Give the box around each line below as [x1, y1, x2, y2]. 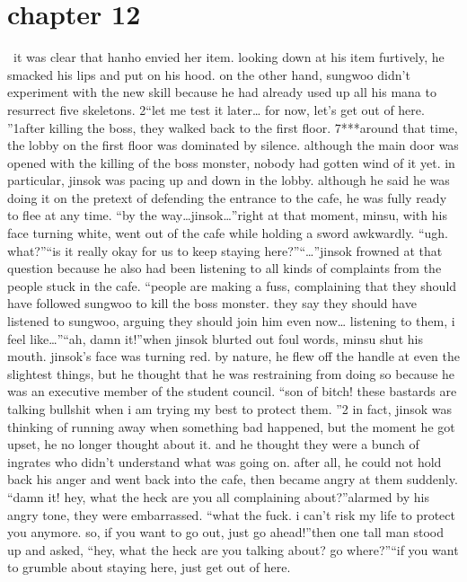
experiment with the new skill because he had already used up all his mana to [7, 83, 436, 101]
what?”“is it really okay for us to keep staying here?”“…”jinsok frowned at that [7, 241, 443, 260]
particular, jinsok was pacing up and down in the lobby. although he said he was [7, 171, 450, 190]
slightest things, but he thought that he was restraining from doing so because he [7, 364, 455, 383]
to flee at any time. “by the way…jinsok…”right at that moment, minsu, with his [7, 206, 447, 225]
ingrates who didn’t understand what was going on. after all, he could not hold [7, 452, 442, 471]
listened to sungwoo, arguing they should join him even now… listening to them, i [7, 312, 455, 331]
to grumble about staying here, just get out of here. [7, 558, 291, 577]
